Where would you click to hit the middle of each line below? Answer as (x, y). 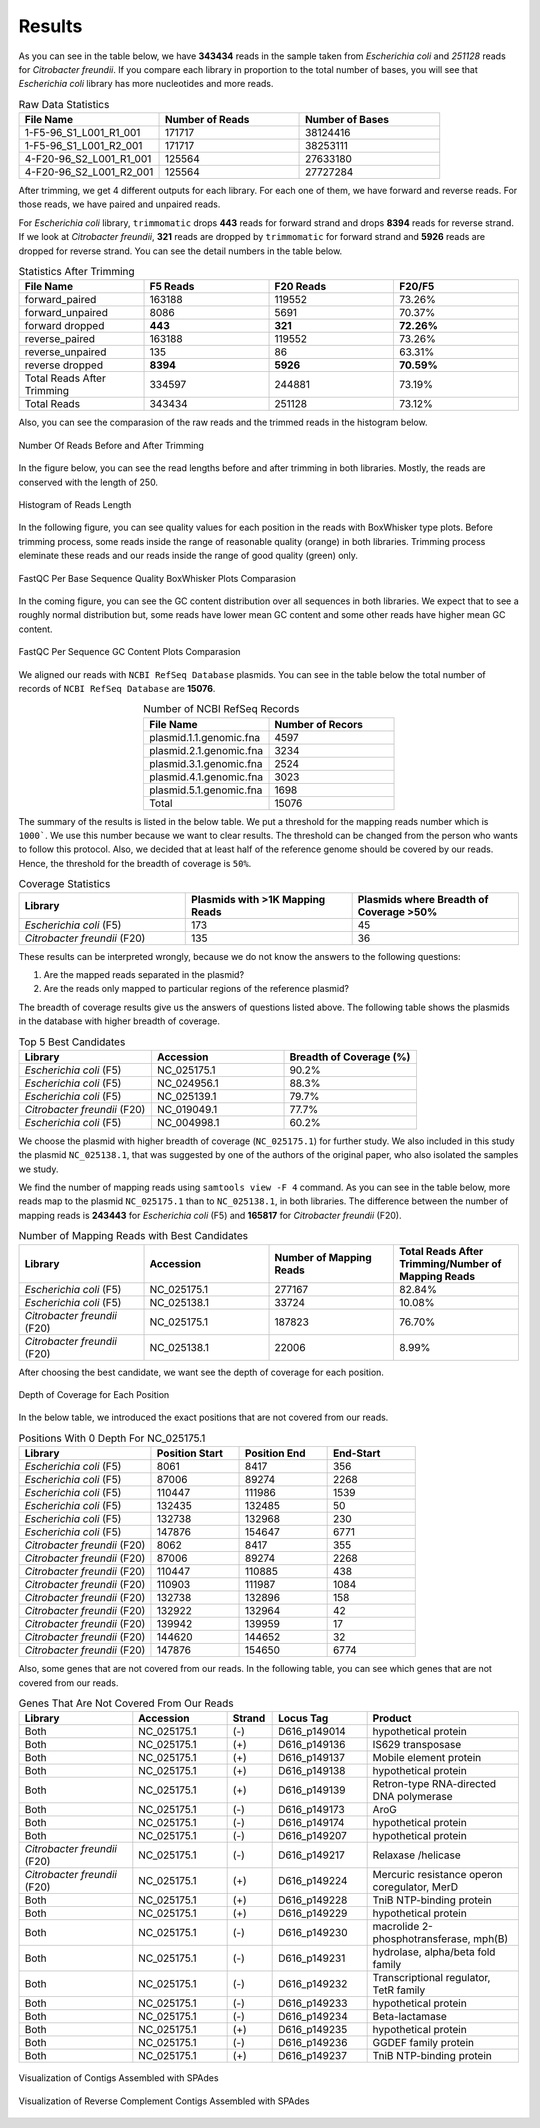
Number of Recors (319, 724)
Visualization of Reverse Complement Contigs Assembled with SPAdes (164, 2101)
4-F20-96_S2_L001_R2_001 (89, 172)
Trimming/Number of (450, 1263)
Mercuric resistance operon (438, 1875)
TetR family (399, 1990)
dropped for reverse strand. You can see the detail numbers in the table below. (180, 251)
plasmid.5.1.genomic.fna (206, 790)
